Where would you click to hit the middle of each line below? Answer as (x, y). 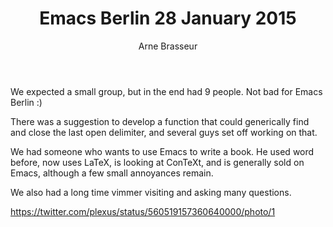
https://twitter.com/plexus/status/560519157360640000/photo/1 (143, 211)
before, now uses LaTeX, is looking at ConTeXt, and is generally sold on (157, 162)
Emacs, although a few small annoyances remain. (112, 173)
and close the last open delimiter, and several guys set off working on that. (164, 132)
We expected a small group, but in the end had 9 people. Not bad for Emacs (166, 91)
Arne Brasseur (168, 46)
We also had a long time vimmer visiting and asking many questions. (151, 192)
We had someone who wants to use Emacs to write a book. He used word (162, 151)
